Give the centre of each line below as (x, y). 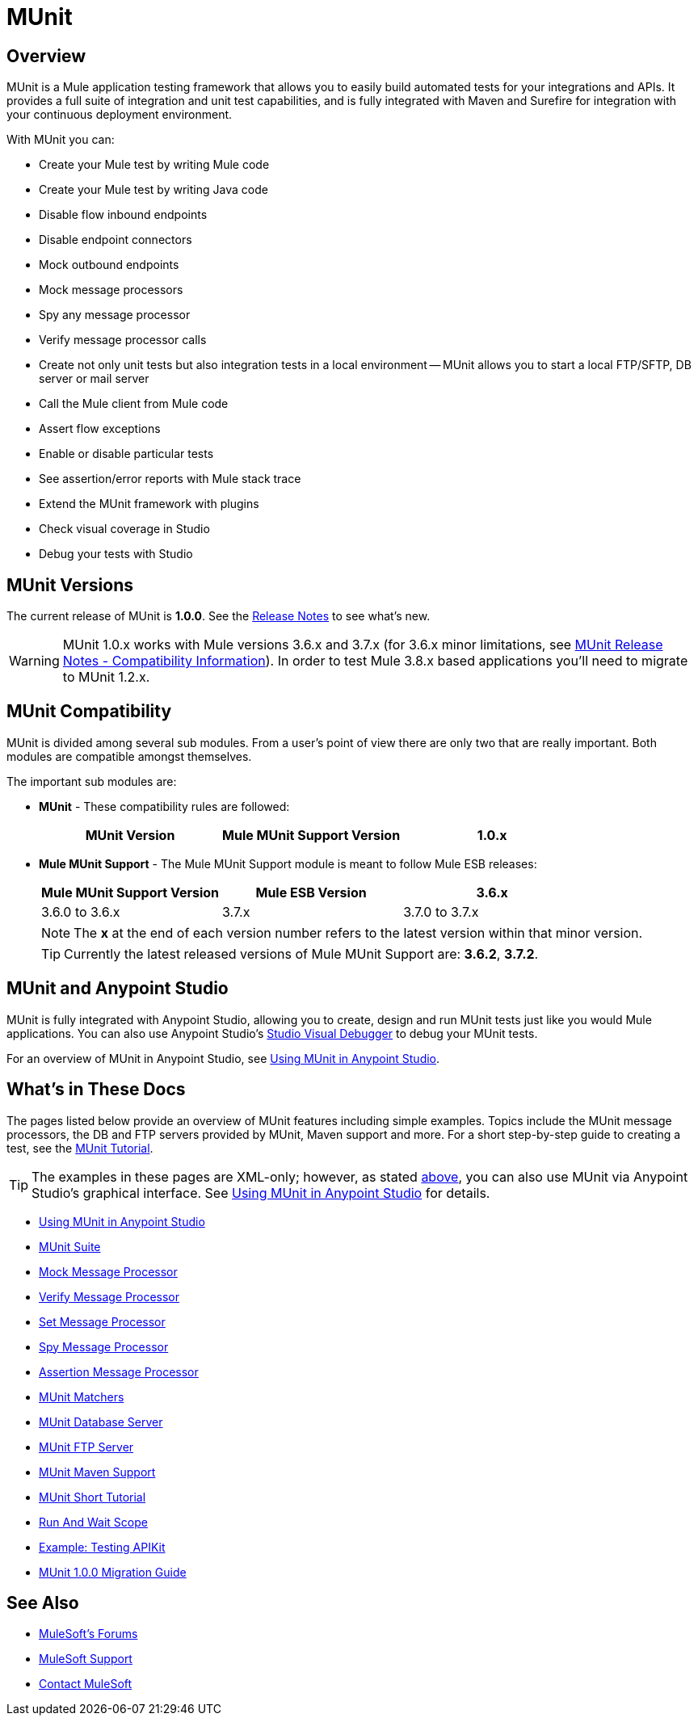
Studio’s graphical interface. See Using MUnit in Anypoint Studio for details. (261, 1193)
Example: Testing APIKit (102, 1547)
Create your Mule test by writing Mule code (154, 165)
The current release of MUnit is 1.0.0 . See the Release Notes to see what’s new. (219, 616)
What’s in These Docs (96, 1090)
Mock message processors (111, 290)
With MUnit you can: (61, 140)
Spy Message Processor (104, 1346)
